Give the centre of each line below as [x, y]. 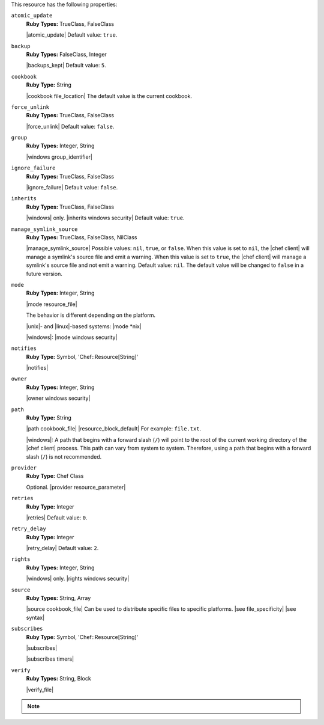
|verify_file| [40, 690]
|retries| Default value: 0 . [57, 518]
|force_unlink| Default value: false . [70, 126]
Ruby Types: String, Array [58, 598]
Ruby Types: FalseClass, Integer [67, 54]
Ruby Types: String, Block [58, 679]
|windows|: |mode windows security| [72, 337]
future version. [44, 274]
